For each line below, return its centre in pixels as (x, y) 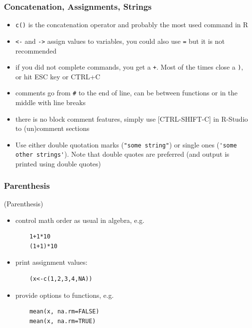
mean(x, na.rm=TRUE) (63, 321)
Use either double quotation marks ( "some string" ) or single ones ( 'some (126, 144)
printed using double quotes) (58, 164)
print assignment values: (51, 262)
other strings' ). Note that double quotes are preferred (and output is (122, 154)
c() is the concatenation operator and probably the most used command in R (132, 25)
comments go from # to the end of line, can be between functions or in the (126, 93)
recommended (36, 50)
